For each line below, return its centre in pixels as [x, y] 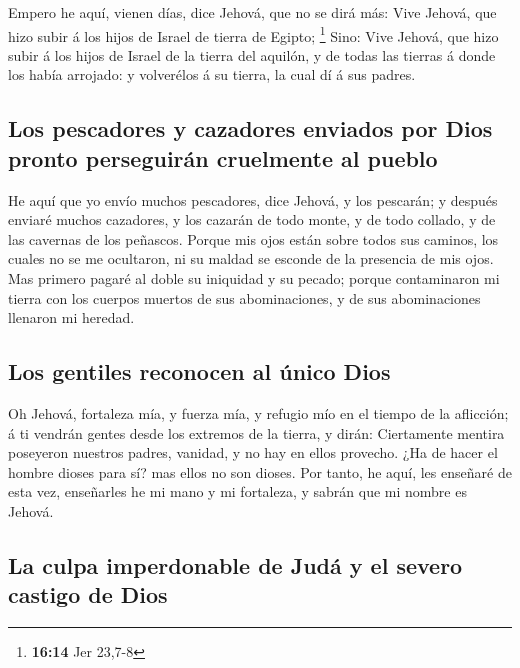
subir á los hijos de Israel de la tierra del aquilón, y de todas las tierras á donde [252, 54]
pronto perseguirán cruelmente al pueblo [223, 157]
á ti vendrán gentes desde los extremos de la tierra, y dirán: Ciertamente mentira [256, 432]
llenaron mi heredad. [71, 317]
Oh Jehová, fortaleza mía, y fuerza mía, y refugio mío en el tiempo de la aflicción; [258, 412]
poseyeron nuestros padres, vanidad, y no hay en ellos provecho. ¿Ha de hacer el [253, 452]
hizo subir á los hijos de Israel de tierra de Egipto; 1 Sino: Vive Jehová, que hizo [253, 34]
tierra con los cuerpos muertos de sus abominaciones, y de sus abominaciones [244, 297]
